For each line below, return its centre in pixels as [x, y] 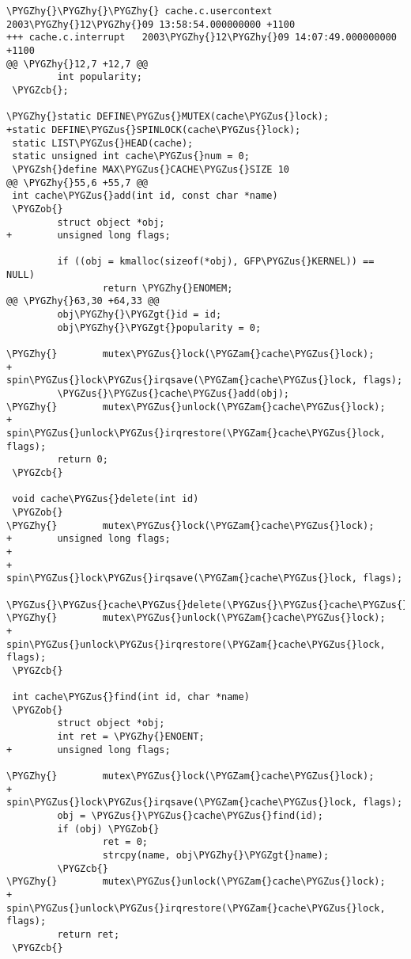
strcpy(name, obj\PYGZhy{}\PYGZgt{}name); [216, 855]
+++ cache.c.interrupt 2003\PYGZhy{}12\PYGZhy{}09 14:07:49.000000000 [202, 38]
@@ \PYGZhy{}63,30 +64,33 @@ [83, 301]
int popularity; [100, 77]
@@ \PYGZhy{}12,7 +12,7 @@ [77, 64]
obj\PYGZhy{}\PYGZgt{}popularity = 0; [159, 327]
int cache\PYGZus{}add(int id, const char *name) [145, 196]
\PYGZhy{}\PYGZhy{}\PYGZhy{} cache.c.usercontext [140, 11]
